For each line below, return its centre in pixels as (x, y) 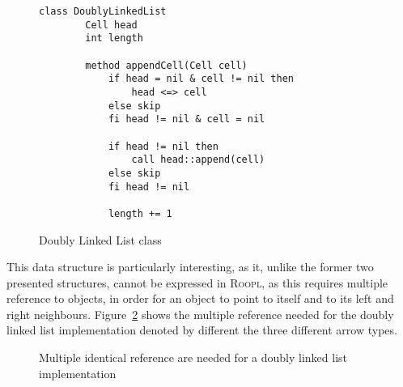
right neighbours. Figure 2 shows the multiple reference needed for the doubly (200, 314)
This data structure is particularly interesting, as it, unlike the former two (190, 267)
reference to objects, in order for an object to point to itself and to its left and (200, 298)
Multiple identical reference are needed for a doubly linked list (193, 357)
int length (114, 38)
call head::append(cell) (198, 160)
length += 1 (140, 213)
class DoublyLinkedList (103, 11)
